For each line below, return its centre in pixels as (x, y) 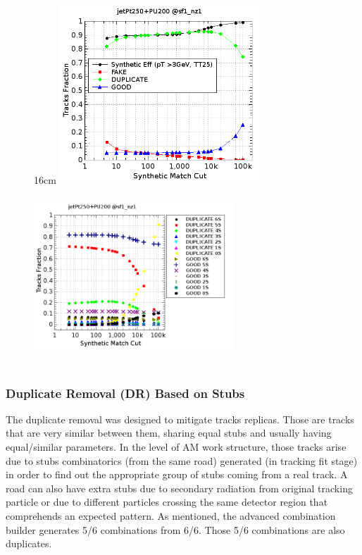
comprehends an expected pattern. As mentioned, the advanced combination (171, 516)
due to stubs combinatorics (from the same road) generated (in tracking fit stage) (182, 460)
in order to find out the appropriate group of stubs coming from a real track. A (177, 474)
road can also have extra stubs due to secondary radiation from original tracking (179, 488)
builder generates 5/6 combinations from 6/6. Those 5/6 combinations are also (175, 529)
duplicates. (29, 543)
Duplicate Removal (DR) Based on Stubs (125, 393)
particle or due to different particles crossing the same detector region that (167, 502)
